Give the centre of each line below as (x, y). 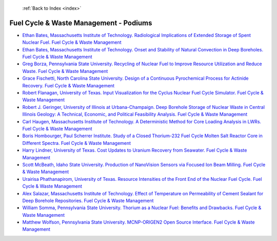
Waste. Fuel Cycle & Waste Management (65, 71)
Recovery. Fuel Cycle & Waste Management (68, 85)
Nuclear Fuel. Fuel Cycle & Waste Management (72, 42)
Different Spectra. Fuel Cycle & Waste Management (76, 143)
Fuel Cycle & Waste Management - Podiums (81, 23)
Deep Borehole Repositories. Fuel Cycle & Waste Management (88, 200)
